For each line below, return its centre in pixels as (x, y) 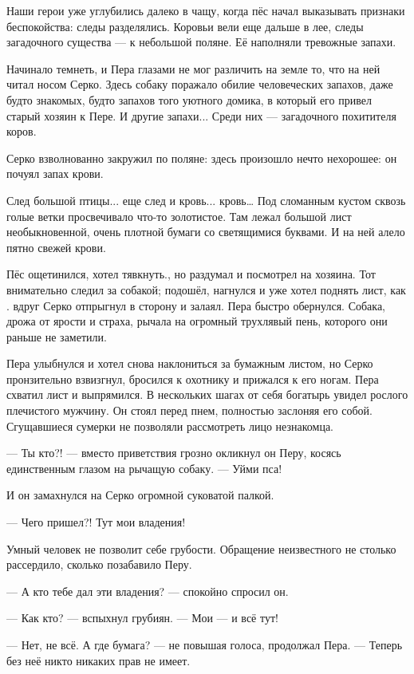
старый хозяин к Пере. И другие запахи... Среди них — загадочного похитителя (201, 115)
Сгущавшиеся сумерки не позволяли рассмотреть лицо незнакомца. (170, 426)
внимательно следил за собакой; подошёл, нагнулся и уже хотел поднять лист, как (206, 289)
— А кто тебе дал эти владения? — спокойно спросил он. (148, 591)
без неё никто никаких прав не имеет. (99, 660)
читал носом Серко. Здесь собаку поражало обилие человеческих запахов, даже (200, 84)
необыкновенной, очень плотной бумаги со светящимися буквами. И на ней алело (206, 232)
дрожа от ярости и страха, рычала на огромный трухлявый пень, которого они (197, 321)
